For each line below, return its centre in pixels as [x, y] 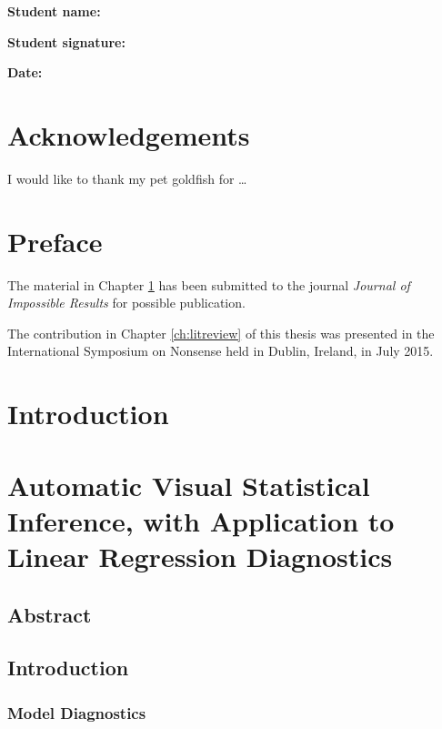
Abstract [50, 614]
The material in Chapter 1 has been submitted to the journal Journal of [209, 284]
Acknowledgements [129, 134]
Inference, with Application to [201, 520]
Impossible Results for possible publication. [126, 303]
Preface [55, 241]
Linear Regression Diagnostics [200, 556]
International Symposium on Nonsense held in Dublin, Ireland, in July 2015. [221, 351]
